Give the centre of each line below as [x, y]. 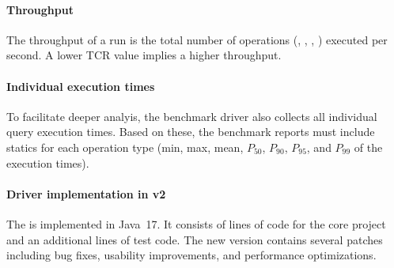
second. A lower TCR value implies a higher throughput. [144, 55]
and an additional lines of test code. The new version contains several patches [195, 239]
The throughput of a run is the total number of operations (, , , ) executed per [197, 39]
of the [368, 147]
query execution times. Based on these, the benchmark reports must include [191, 132]
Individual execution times [81, 86]
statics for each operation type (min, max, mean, [125, 147]
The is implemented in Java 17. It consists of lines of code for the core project [196, 223]
